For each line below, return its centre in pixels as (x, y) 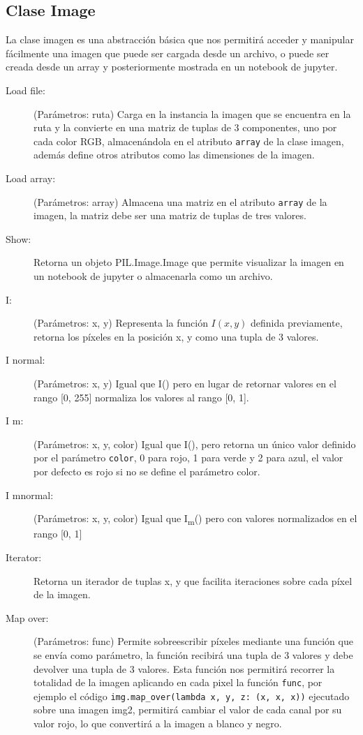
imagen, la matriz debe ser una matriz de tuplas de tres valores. (170, 215)
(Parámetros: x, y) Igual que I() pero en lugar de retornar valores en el (185, 384)
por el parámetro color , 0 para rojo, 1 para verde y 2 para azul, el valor (188, 458)
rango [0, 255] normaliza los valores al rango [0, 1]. (141, 397)
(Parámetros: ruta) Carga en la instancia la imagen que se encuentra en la (192, 113)
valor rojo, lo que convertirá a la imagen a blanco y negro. (158, 723)
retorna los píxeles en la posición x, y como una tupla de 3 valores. (176, 336)
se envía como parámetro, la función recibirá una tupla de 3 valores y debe (193, 654)
